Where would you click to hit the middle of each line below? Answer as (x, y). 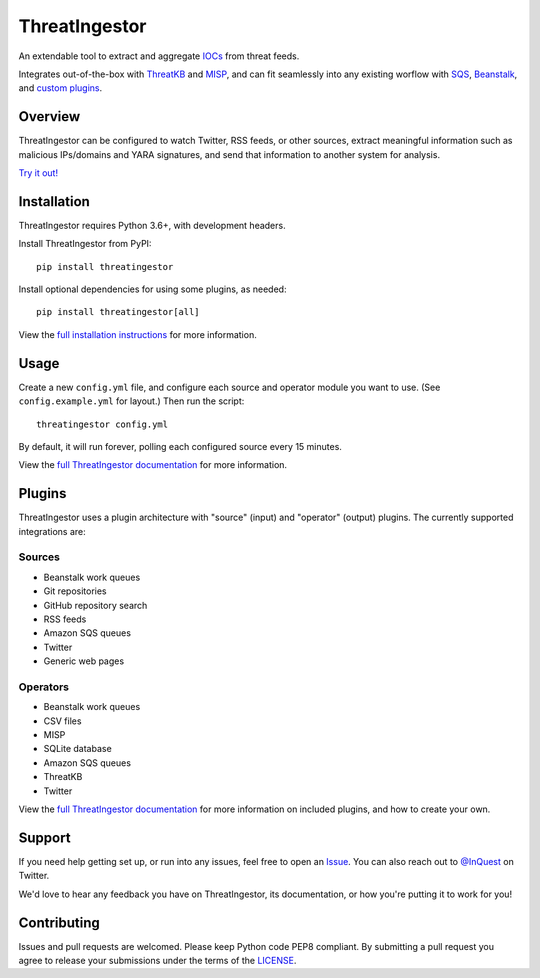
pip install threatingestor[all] (118, 312)
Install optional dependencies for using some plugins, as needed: (152, 289)
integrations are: (52, 531)
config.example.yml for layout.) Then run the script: (131, 401)
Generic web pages (84, 661)
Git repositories (75, 591)
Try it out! (38, 173)
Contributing (59, 922)
